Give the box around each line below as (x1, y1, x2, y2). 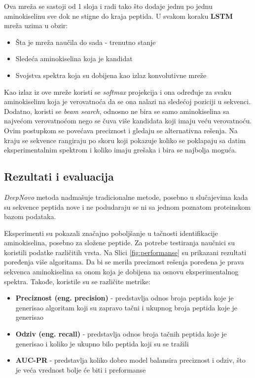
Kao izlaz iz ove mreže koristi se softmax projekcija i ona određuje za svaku (4, 86, 232, 97)
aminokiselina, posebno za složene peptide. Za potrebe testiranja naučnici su (4, 237, 235, 248)
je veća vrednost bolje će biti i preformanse (15, 364, 146, 375)
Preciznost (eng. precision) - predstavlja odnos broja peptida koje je (15, 293, 234, 303)
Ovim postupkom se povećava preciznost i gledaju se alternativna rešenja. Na (4, 125, 238, 135)
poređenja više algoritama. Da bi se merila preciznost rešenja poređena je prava (4, 257, 244, 267)
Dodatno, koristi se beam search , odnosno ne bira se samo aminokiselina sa (4, 106, 229, 116)
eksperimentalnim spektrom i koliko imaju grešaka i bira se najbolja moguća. (4, 145, 237, 155)
